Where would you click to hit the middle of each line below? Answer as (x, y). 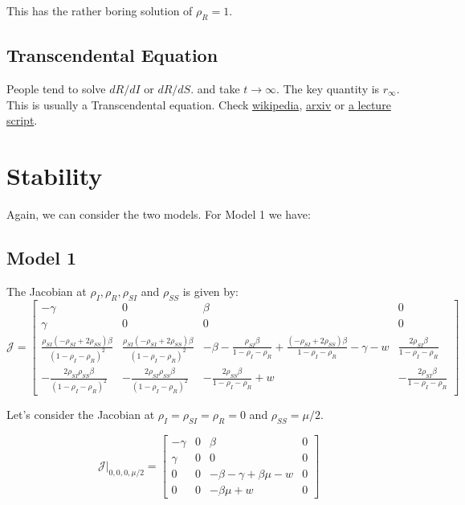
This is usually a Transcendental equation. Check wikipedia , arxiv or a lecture (199, 104)
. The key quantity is (328, 88)
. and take (215, 88)
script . (22, 120)
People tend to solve (56, 88)
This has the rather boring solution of (100, 10)
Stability (55, 175)
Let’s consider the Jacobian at (81, 414)
